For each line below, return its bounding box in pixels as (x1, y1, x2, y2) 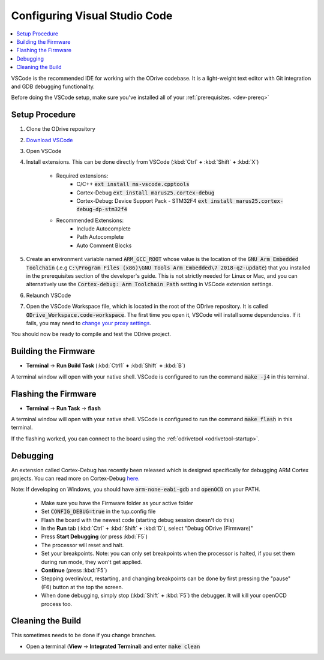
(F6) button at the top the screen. (41, 583, 124, 590)
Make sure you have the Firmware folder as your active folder (41, 499, 193, 506)
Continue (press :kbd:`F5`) (41, 566, 107, 574)
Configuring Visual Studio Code (11, 9, 173, 22)
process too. (41, 600, 73, 607)
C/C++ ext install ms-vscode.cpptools (76, 181, 190, 188)
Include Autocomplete (76, 225, 131, 232)
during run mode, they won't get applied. (41, 558, 142, 565)
